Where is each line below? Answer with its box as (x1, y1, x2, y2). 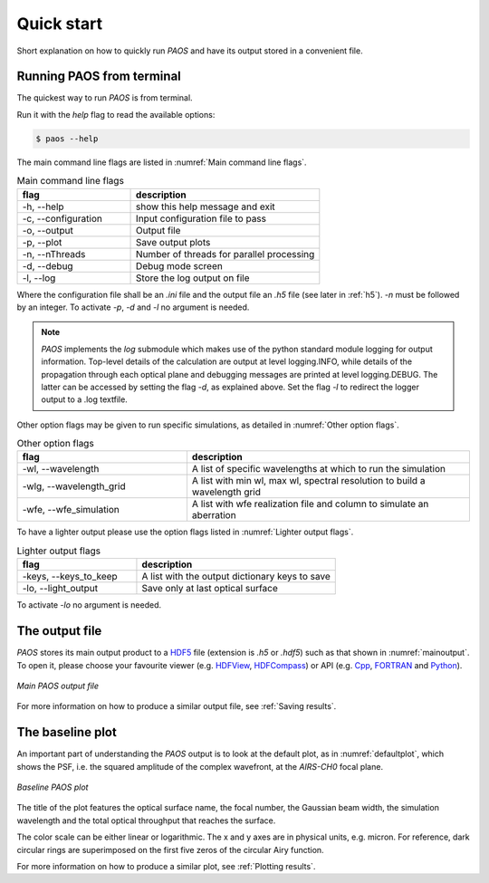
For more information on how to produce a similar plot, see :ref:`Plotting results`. (16, 860, 316, 871)
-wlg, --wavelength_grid (22, 480, 126, 493)
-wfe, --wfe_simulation (22, 504, 120, 516)
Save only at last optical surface (141, 582, 278, 595)
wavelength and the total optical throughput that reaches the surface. (16, 815, 276, 826)
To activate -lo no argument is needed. (16, 600, 162, 610)
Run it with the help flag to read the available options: (16, 109, 216, 120)
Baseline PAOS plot (16, 782, 89, 792)
